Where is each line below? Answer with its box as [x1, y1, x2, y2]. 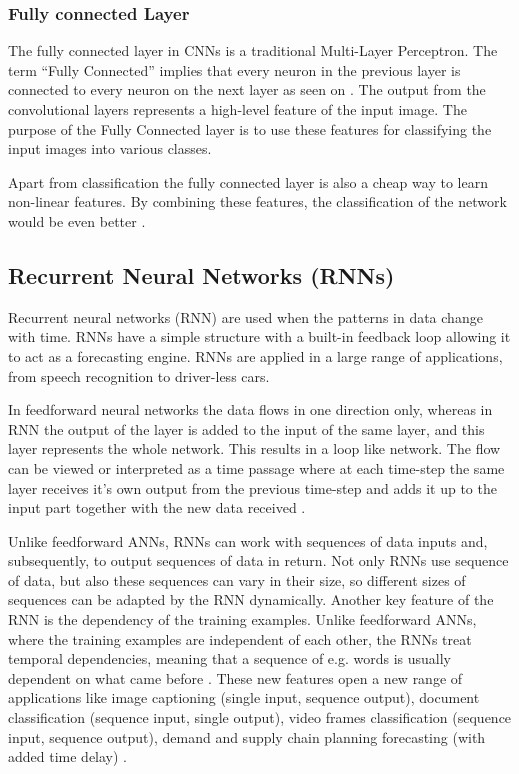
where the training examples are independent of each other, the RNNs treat [8, 628, 472, 649]
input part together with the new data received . [8, 497, 306, 518]
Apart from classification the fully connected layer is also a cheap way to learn [8, 171, 488, 192]
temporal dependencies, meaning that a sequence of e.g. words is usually [8, 648, 452, 669]
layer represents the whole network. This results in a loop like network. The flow [8, 438, 501, 459]
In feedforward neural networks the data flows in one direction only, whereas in [8, 399, 493, 420]
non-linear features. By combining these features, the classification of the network [8, 191, 507, 212]
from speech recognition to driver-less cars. [8, 365, 270, 386]
